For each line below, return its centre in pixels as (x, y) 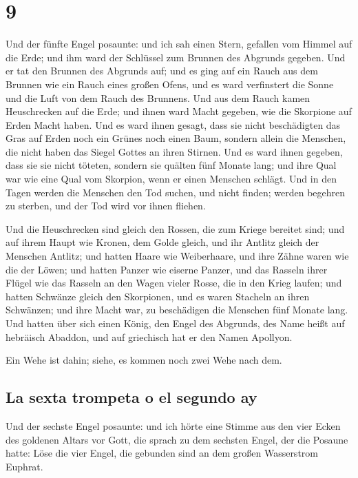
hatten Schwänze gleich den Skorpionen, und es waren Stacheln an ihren (158, 296)
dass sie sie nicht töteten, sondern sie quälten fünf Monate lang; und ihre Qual (171, 165)
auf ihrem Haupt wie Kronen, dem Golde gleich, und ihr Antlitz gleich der (162, 242)
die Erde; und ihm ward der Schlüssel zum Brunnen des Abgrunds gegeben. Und (176, 57)
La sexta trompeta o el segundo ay (131, 397)
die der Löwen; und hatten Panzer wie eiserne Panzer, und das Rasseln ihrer (167, 269)
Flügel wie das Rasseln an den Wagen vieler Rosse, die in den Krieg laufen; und (174, 283)
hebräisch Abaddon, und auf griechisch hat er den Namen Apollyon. (149, 336)
